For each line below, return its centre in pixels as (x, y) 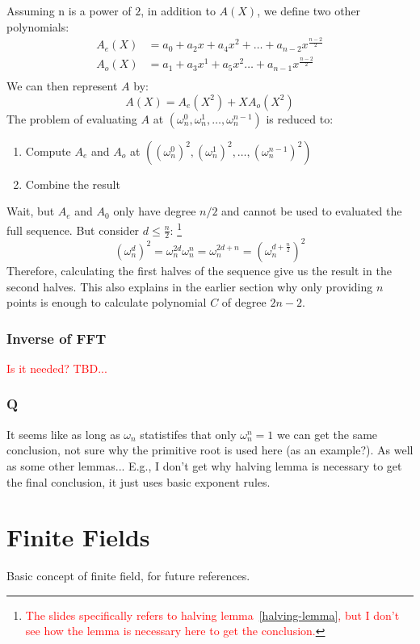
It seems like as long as (63, 434)
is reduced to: (300, 118)
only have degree (155, 211)
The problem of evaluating (72, 118)
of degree (244, 302)
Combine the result (73, 184)
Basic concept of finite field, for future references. (128, 576)
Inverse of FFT (57, 338)
